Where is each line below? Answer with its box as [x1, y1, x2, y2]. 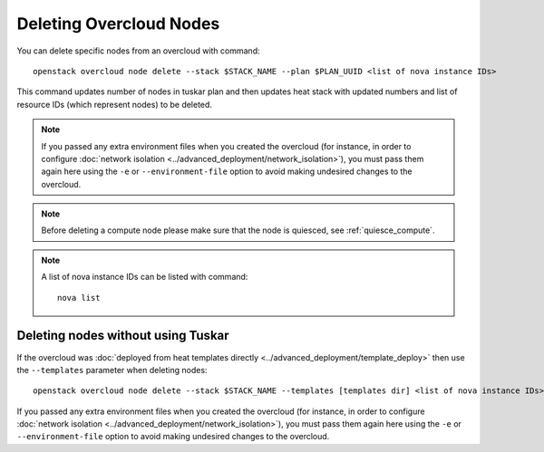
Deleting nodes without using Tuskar [16, 328, 230, 343]
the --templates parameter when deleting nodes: [16, 364, 208, 375]
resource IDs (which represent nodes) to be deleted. [16, 99, 213, 110]
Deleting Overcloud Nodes [16, 14, 220, 34]
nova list [57, 293, 101, 303]
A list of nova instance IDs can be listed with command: [41, 272, 248, 283]
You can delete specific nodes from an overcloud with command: [16, 45, 260, 56]
